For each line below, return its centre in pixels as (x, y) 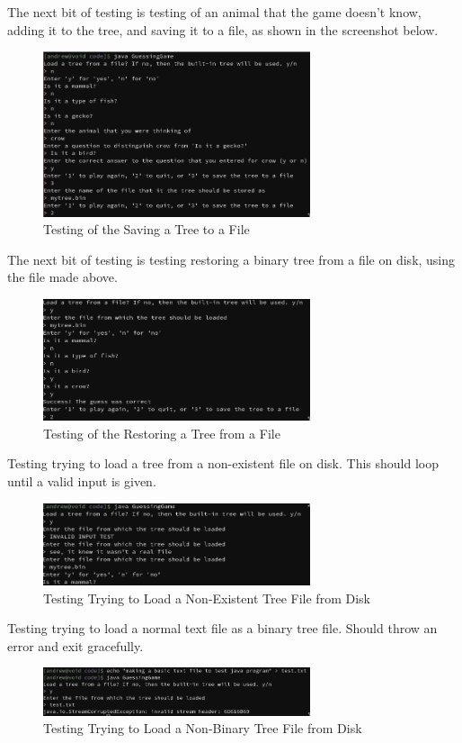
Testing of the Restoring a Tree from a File (162, 433)
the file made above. (62, 277)
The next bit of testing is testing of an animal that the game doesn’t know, (214, 12)
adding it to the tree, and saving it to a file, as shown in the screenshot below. (223, 29)
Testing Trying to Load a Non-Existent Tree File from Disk (207, 598)
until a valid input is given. (82, 480)
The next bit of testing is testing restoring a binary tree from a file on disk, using (231, 259)
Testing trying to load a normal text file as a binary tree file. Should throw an (222, 628)
